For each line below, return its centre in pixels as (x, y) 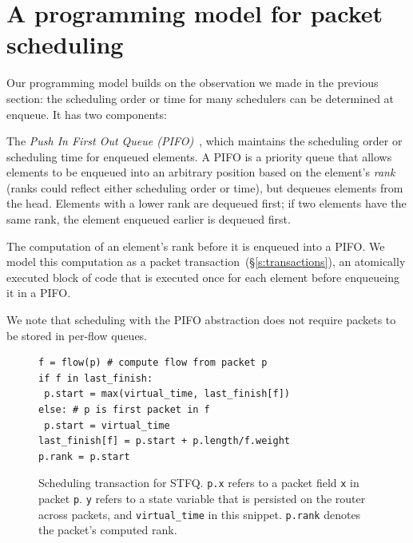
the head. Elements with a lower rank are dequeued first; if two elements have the (206, 203)
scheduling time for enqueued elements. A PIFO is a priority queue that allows (199, 156)
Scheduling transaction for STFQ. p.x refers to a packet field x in (199, 483)
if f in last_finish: (96, 378)
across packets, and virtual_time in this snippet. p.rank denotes (200, 514)
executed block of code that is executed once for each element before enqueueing (203, 277)
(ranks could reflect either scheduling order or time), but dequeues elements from (205, 187)
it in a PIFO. (39, 293)
